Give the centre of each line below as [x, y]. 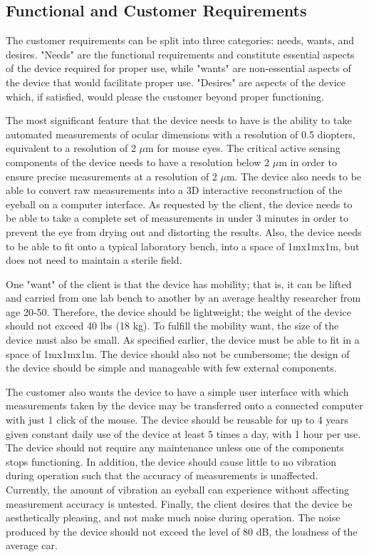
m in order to [308, 162]
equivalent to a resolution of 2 [71, 148]
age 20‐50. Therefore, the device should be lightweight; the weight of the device [179, 311]
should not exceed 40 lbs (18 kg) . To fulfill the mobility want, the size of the [172, 326]
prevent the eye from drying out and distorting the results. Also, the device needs [184, 231]
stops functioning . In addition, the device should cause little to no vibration [171, 461]
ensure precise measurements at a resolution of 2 [111, 176]
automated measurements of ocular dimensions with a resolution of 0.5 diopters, [181, 134]
